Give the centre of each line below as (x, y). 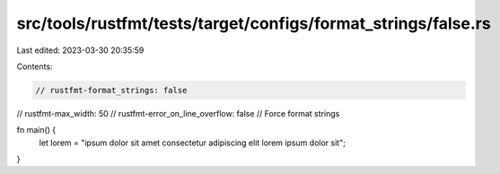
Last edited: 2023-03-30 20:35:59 (80, 50)
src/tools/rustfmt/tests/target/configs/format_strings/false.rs (254, 23)
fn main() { (36, 130)
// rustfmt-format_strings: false (111, 90)
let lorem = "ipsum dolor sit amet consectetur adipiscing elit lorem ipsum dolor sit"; (192, 143)
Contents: (35, 66)
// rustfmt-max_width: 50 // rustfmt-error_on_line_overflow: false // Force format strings (178, 113)
